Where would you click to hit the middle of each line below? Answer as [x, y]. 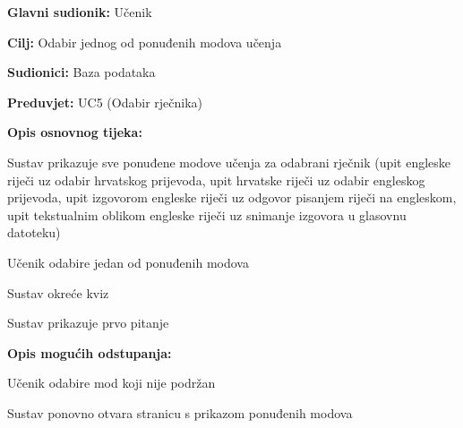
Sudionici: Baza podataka [81, 72]
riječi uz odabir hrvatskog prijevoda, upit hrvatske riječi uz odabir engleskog [216, 180]
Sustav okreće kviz [58, 292]
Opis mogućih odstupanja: [90, 352]
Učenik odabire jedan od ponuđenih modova [128, 262]
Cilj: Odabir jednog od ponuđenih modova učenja [145, 42]
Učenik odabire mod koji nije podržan [111, 383]
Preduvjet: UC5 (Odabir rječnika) [105, 102]
